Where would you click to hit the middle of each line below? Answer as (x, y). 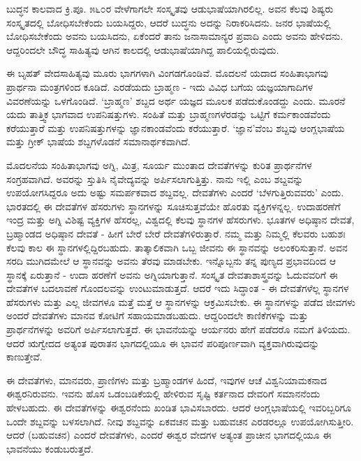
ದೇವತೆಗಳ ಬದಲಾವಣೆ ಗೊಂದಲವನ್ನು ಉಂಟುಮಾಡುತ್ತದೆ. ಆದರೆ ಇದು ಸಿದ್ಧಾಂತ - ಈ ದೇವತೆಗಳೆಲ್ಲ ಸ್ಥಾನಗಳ (178, 288)
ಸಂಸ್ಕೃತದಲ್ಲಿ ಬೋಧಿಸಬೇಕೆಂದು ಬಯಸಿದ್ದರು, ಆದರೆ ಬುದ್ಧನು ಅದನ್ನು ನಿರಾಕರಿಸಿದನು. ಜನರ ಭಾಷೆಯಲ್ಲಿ (169, 22)
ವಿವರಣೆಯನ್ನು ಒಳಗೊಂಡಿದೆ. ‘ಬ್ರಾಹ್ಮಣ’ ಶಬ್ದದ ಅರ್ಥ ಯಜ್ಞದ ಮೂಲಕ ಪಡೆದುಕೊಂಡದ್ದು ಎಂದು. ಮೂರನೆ (176, 100)
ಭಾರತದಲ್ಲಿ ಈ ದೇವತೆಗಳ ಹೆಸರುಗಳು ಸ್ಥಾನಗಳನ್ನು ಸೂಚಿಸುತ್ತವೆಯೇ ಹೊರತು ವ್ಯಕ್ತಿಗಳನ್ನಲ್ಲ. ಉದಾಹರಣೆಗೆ (174, 206)
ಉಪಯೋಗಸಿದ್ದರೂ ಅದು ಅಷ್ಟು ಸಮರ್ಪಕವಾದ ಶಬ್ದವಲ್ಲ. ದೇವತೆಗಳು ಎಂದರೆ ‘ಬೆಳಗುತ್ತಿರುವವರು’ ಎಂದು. (175, 192)
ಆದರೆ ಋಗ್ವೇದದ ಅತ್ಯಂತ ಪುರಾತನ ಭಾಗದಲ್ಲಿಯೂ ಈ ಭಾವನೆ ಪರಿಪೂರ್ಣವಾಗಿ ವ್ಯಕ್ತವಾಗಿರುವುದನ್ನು (163, 343)
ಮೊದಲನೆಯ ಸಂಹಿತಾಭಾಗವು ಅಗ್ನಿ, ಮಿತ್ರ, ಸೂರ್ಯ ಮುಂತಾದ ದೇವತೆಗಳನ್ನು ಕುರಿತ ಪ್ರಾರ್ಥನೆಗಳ (159, 164)
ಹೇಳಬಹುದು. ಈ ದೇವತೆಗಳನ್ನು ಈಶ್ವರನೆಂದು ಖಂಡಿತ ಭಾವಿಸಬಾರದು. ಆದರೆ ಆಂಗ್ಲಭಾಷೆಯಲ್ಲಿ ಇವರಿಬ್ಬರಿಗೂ (179, 408)
